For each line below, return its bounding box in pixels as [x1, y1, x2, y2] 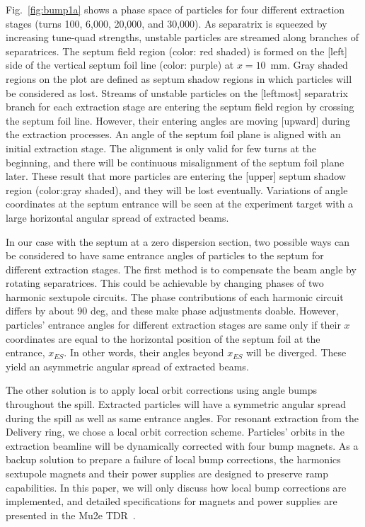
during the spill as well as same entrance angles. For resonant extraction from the [6, 410, 359, 425]
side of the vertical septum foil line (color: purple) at [6, 57, 234, 72]
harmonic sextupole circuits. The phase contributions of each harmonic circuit [6, 289, 344, 304]
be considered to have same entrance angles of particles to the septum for [6, 248, 324, 263]
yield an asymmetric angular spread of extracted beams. [6, 358, 249, 373]
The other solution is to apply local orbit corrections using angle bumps [6, 382, 318, 397]
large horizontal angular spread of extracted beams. [6, 210, 229, 225]
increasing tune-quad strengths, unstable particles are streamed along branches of [6, 30, 359, 45]
